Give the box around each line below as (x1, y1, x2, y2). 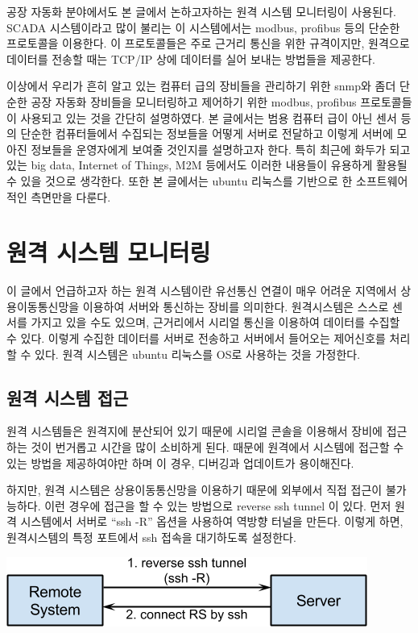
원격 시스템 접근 (6, 385, 129, 410)
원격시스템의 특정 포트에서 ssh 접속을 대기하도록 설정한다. (6, 528, 296, 545)
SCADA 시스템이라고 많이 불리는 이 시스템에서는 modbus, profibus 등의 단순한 (6, 19, 400, 35)
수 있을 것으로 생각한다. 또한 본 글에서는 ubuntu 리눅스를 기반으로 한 (6, 172, 353, 189)
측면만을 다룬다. (31, 188, 111, 205)
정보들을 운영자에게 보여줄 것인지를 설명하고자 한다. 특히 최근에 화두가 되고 (31, 140, 411, 157)
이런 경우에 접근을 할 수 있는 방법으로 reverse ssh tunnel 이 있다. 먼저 (44, 497, 391, 514)
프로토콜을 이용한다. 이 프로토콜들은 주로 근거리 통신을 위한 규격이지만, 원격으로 (6, 35, 410, 52)
